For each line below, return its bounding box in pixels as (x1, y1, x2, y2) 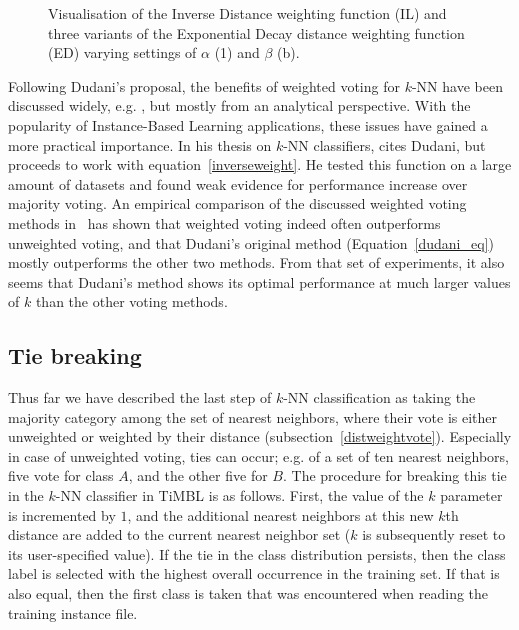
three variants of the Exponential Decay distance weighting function (48, 22, 465, 43)
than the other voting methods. (35, 291, 228, 312)
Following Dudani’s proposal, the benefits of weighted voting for (8, 75, 400, 96)
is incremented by (8, 504, 116, 525)
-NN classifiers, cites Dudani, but (283, 134, 486, 155)
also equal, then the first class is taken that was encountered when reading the (8, 583, 489, 604)
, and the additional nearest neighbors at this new (127, 504, 434, 525)
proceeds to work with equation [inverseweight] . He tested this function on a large (8, 154, 512, 175)
